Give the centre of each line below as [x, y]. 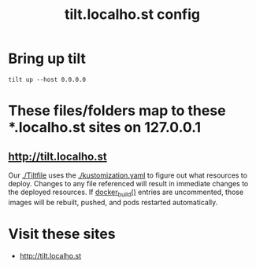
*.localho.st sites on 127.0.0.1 [105, 128]
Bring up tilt [47, 59]
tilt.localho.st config [132, 15]
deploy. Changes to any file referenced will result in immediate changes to [128, 183]
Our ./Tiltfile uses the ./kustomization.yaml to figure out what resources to [128, 175]
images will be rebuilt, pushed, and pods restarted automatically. [113, 202]
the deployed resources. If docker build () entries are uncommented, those [126, 193]
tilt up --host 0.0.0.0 [47, 79]
